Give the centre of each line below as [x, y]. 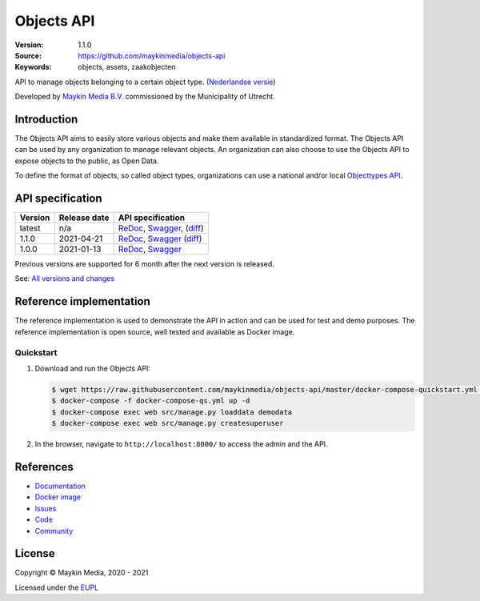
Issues [46, 508]
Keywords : [33, 67]
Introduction [46, 119]
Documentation [60, 486]
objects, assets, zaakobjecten [127, 67]
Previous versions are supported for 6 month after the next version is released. [145, 264]
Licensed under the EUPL [57, 587]
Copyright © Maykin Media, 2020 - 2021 [82, 573]
